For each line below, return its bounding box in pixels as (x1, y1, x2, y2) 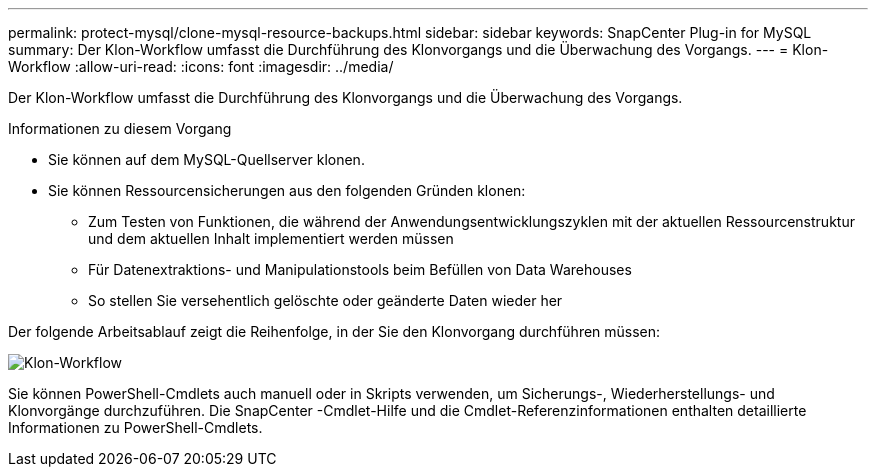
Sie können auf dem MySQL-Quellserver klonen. (48, 151, 365, 168)
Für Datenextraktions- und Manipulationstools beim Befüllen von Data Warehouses (88, 261, 632, 278)
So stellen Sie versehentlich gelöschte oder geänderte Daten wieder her (88, 292, 563, 309)
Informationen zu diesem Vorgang (8, 120, 232, 137)
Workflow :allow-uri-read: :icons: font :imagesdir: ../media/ (8, 58, 394, 75)
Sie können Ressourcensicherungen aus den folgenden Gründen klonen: (48, 182, 526, 199)
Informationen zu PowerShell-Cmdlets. (8, 419, 263, 436)
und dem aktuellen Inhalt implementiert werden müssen (88, 230, 454, 247)
